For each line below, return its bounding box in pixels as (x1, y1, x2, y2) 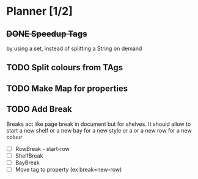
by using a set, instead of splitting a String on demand (6, 45, 142, 52)
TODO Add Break (6, 104, 72, 114)
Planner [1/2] (6, 4, 73, 18)
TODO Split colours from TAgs (6, 62, 123, 73)
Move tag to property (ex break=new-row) (15, 166, 122, 173)
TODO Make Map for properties (6, 83, 128, 93)
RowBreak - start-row (15, 145, 70, 152)
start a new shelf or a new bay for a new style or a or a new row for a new (6, 126, 192, 134)
